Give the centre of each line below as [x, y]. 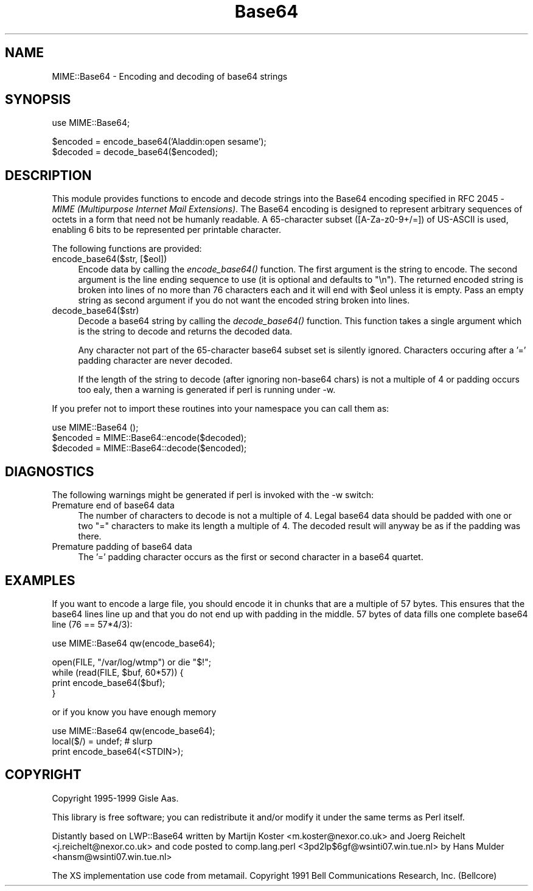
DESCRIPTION [48, 175]
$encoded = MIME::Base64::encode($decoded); [149, 438]
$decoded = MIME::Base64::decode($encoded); [149, 448]
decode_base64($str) [96, 311]
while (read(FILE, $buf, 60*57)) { [118, 672]
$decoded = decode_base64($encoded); [135, 152]
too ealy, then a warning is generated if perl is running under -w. [207, 390]
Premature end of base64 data [113, 505]
